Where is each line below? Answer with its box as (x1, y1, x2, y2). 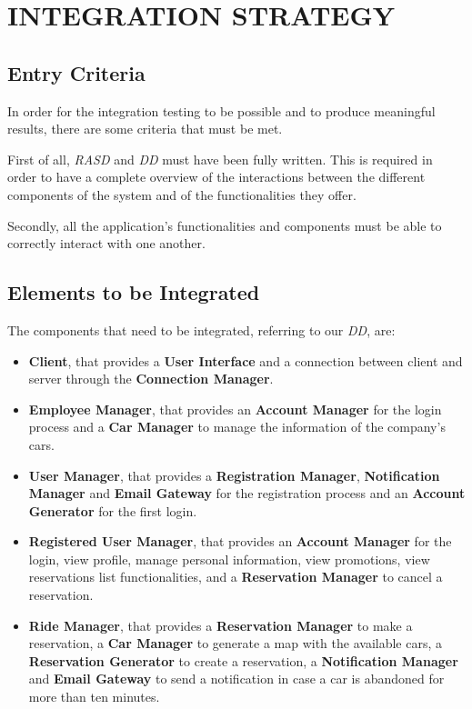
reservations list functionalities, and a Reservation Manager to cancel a (28, 567, 443, 586)
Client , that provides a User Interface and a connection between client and (28, 351, 463, 370)
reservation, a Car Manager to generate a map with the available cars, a (28, 634, 442, 653)
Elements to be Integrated (7, 278, 260, 306)
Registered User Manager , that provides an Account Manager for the (28, 532, 452, 551)
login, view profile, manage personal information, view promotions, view (28, 549, 430, 568)
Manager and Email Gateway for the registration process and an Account (28, 484, 466, 503)
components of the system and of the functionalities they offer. (7, 185, 357, 204)
